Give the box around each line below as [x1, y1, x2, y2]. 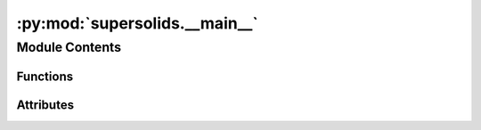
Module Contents [16, 39, 122, 55]
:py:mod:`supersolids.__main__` [16, 13, 258, 33]
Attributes [16, 97, 75, 112]
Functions [16, 69, 74, 84]
